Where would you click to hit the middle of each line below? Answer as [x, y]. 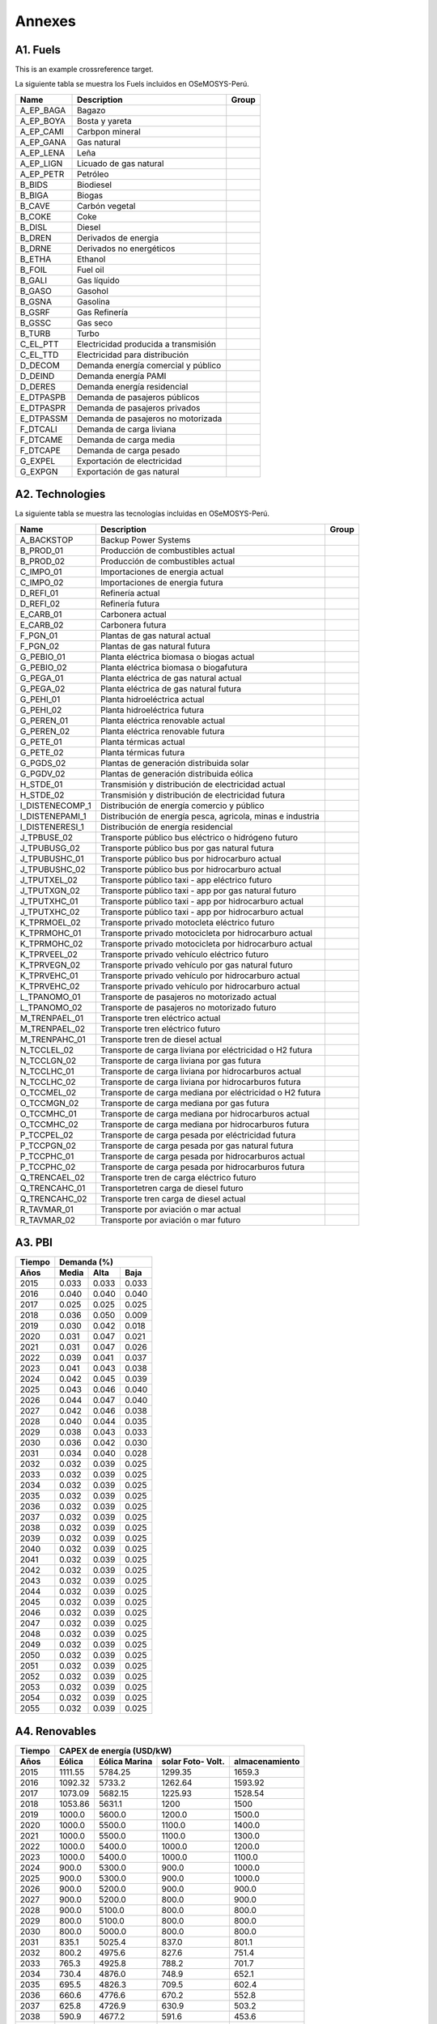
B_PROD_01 [42, 551]
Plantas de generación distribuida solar [175, 763]
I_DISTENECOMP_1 [56, 806]
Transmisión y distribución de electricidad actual [193, 784]
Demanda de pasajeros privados [139, 407]
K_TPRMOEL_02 [50, 922]
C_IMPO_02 [42, 582]
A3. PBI [34, 1243]
